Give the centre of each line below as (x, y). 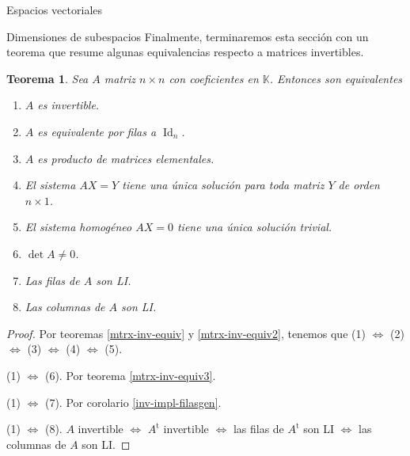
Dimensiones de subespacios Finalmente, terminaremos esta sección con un (188, 36)
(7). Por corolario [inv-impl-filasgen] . (133, 402)
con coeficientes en (214, 78)
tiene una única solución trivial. (254, 227)
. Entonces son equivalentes (336, 78)
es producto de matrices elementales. (126, 158)
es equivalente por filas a (97, 131)
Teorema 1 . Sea (47, 78)
